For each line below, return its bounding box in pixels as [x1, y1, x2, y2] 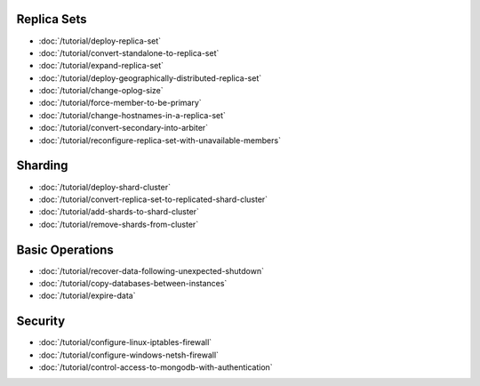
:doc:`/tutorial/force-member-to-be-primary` [38, 98, 202, 109]
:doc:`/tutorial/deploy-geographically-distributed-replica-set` [38, 72, 262, 84]
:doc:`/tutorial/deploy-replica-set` [38, 36, 162, 46]
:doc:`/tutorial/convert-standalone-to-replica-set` [38, 47, 220, 58]
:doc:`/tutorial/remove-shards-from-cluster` [38, 219, 199, 229]
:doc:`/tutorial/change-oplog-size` [38, 85, 164, 96]
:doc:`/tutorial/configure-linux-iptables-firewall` [38, 337, 212, 348]
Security [16, 314, 66, 329]
